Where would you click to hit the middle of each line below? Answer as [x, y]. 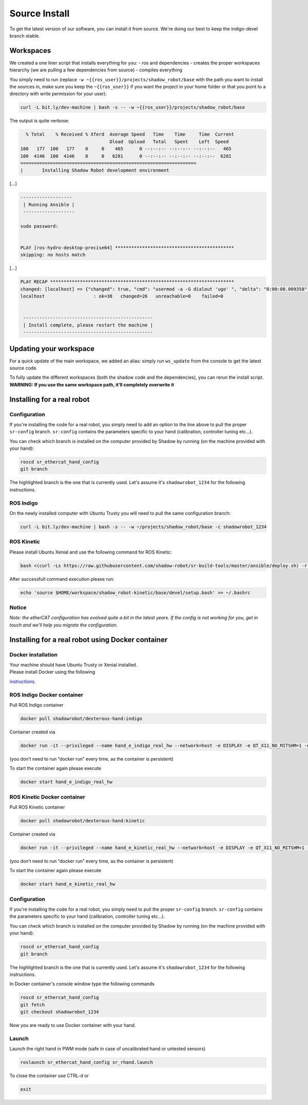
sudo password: [39, 226]
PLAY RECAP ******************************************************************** [127, 282]
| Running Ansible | [49, 205]
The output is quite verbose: [39, 121]
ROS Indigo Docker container [46, 695]
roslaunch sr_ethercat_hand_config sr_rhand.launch [87, 1062]
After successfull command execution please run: [62, 579]
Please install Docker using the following [52, 672]
